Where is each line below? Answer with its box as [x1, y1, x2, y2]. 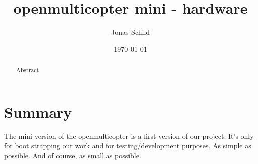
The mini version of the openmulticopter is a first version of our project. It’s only [4, 130, 254, 141]
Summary [4, 101, 72, 122]
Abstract [16, 66, 39, 74]
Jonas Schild [111, 27, 150, 37]
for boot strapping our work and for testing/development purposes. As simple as [4, 140, 251, 151]
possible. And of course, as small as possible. [4, 150, 141, 160]
